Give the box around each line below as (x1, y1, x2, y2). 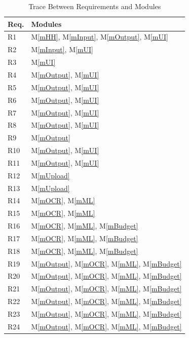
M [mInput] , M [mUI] (31, 44, 93, 55)
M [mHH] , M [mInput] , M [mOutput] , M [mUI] (31, 31, 168, 42)
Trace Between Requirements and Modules (28, 1, 161, 11)
